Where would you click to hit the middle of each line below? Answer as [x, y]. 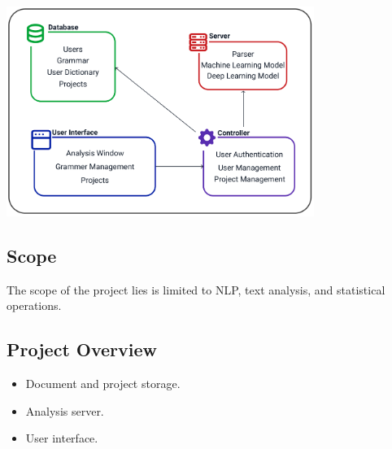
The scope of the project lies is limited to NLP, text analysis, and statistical [196, 289]
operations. [34, 305]
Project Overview [82, 349]
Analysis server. [65, 410]
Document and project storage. [103, 384]
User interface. [62, 438]
